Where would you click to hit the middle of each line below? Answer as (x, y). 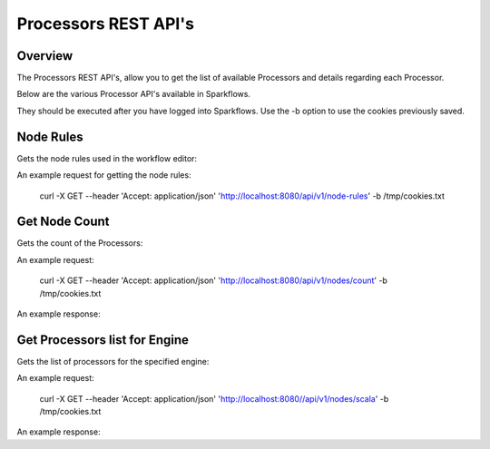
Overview (45, 56)
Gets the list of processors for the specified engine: (113, 361)
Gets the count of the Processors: (80, 243)
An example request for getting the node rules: (104, 175)
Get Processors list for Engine (103, 340)
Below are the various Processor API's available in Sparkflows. (134, 94)
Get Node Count (63, 222)
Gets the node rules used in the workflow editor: (107, 158)
